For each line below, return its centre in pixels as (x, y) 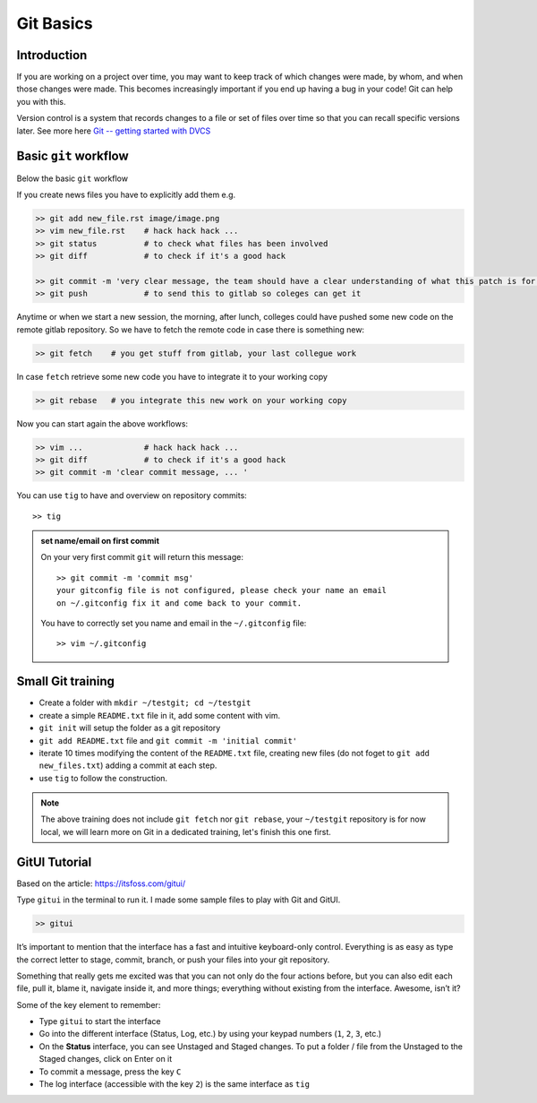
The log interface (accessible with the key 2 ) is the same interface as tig (175, 1084)
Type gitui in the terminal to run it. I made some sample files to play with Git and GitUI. (179, 900)
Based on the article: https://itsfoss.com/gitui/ (101, 883)
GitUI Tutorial (54, 862)
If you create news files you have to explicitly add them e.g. (126, 194)
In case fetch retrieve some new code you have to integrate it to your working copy (172, 376)
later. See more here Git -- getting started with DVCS (114, 131)
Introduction (52, 55)
